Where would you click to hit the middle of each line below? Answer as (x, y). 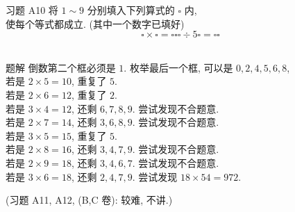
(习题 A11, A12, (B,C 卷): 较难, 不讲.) (89, 200)
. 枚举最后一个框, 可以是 (178, 67)
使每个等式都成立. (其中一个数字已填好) (95, 23)
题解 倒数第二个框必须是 (61, 67)
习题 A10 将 (32, 10)
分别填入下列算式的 (131, 10)
